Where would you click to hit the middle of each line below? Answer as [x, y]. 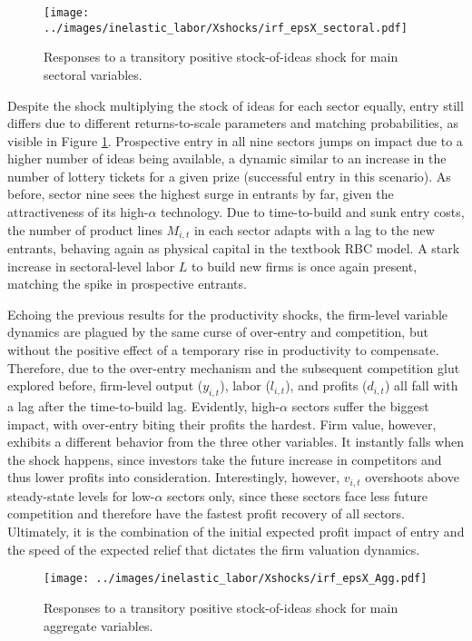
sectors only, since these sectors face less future [297, 495]
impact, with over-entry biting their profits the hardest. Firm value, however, [222, 424]
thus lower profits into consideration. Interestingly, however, [174, 477]
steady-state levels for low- [81, 495]
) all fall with [421, 385]
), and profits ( [326, 385]
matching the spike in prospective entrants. [127, 284]
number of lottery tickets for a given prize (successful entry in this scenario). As [229, 176]
